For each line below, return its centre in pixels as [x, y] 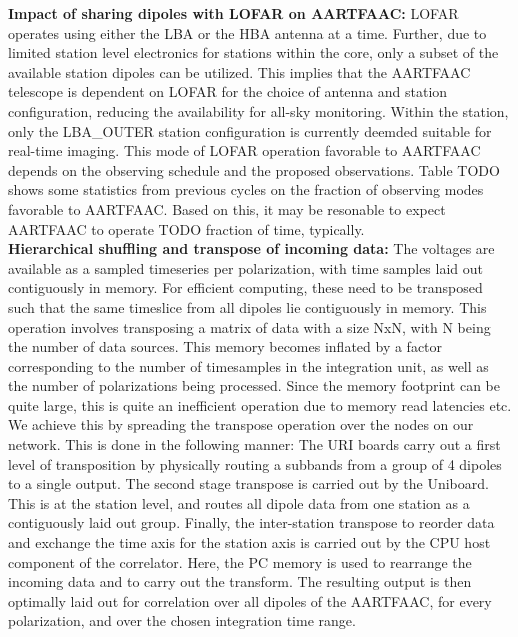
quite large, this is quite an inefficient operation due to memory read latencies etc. [260, 404]
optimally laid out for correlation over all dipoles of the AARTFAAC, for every [250, 600]
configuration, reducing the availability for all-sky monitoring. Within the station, [258, 110]
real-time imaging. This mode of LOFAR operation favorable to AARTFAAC [244, 150]
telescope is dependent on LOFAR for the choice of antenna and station [228, 91]
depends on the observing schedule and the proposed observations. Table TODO [254, 169]
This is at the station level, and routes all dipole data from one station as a [239, 502]
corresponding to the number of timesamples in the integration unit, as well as [248, 365]
